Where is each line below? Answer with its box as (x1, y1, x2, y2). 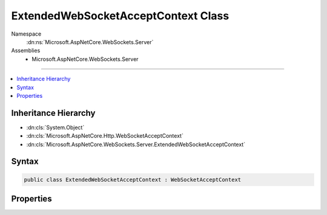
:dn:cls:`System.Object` (26, 124, 85, 131)
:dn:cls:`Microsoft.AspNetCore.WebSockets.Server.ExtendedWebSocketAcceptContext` (26, 141, 245, 148)
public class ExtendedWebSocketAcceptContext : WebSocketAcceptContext (24, 176, 242, 183)
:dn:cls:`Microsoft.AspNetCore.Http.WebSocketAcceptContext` (26, 132, 184, 140)
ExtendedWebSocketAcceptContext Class (11, 9, 230, 22)
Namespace (11, 30, 42, 37)
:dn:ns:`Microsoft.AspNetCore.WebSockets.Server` (26, 38, 154, 45)
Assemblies (11, 47, 41, 54)
